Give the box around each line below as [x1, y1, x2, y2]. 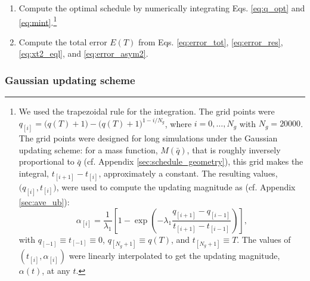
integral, [18, 166, 49, 179]
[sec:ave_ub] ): [18, 196, 70, 208]
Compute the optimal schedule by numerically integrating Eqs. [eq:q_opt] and [18, 2, 305, 14]
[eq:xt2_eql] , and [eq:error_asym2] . [18, 47, 148, 60]
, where [165, 117, 192, 129]
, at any [42, 264, 70, 277]
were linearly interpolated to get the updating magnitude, [69, 249, 280, 262]
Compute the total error [18, 35, 107, 48]
